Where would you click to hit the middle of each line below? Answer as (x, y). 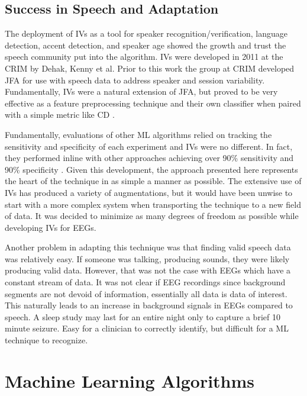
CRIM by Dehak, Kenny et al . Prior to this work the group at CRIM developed (150, 68)
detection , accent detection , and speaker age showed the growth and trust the (146, 45)
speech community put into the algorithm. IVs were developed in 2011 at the (144, 57)
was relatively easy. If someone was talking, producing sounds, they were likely (147, 258)
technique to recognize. (46, 340)
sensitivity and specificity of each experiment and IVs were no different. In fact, (149, 146)
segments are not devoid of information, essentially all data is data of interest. (146, 293)
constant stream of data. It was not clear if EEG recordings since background (145, 282)
